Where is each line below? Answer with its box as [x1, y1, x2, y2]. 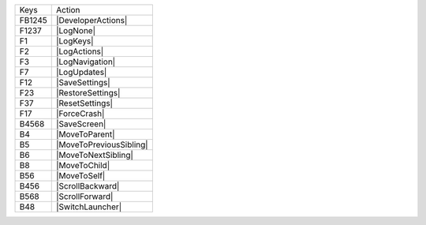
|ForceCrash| [55, 108, 105, 118]
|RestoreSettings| [55, 88, 121, 98]
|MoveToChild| [55, 160, 110, 171]
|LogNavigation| [55, 56, 116, 67]
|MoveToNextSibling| [55, 150, 134, 160]
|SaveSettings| [55, 77, 110, 88]
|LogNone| [55, 25, 96, 36]
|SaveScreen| [55, 118, 106, 129]
